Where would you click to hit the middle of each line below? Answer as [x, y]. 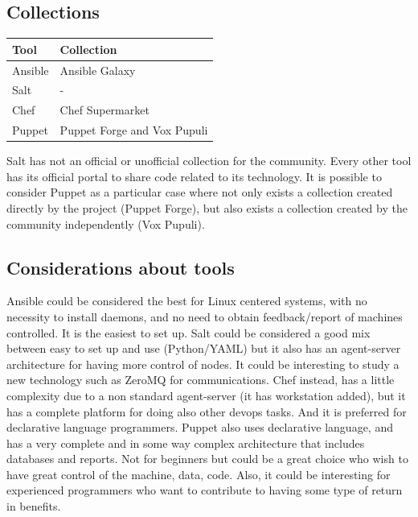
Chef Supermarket [104, 110]
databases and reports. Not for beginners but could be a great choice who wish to [207, 459]
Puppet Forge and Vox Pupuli [134, 130]
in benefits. [34, 506]
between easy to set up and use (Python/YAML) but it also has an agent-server [204, 348]
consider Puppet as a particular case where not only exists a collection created [200, 192]
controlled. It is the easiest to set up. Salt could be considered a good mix [189, 332]
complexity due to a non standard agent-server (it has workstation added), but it [206, 395]
